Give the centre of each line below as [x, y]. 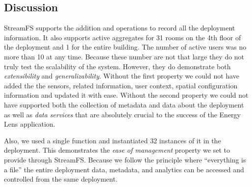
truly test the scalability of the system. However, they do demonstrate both [117, 66]
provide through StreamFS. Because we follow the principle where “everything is [125, 159]
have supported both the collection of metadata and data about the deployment [124, 104]
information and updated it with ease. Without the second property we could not [126, 95]
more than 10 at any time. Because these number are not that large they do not [124, 56]
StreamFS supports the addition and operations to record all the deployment [120, 28]
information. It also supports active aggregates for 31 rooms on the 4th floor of [123, 37]
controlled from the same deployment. [61, 179]
